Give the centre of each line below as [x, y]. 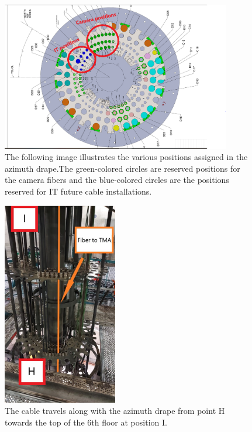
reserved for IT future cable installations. [78, 191]
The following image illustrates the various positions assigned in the [126, 157]
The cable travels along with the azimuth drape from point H [115, 411]
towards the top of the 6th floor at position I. [86, 422]
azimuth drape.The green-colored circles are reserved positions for [122, 168]
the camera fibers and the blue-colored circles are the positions [117, 180]
